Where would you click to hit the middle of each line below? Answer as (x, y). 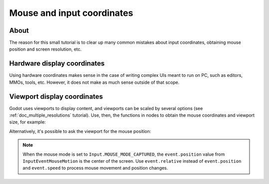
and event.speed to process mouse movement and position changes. (95, 168)
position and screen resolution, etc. (45, 49)
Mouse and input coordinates (71, 13)
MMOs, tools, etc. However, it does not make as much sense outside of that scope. (94, 82)
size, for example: (27, 122)
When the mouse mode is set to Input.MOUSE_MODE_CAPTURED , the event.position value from (124, 154)
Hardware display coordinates (57, 64)
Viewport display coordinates (56, 96)
